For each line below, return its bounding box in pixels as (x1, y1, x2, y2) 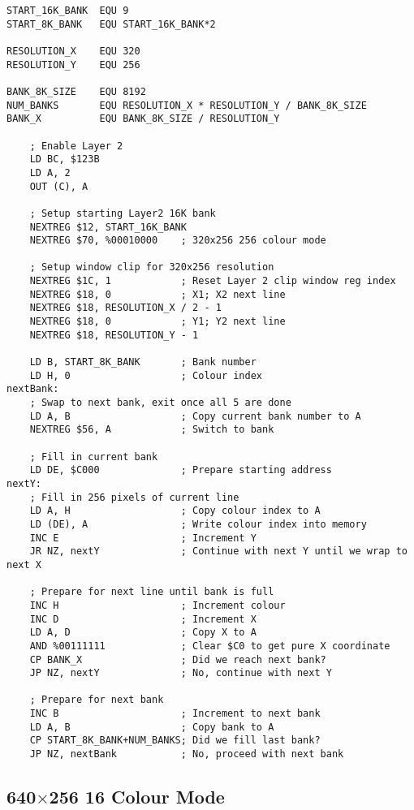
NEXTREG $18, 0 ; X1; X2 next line (29, 288, 286, 300)
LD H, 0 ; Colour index (29, 369, 262, 381)
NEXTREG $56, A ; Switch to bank (29, 424, 274, 436)
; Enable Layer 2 (29, 140, 123, 152)
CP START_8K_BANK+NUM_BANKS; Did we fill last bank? (29, 735, 321, 747)
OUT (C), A (29, 180, 88, 192)
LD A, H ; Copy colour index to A (29, 505, 321, 517)
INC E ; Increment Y (29, 532, 257, 544)
